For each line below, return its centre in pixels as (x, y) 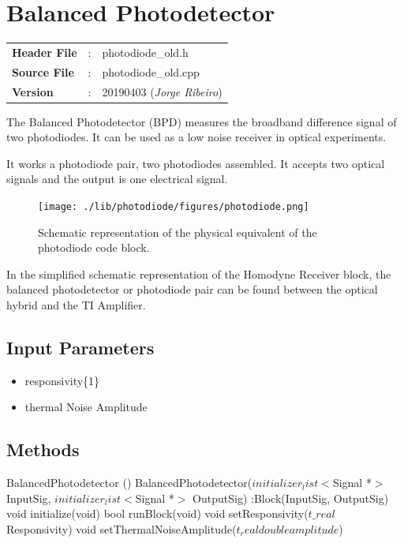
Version (33, 91)
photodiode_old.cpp (151, 71)
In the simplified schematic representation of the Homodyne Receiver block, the (199, 273)
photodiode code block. (94, 247)
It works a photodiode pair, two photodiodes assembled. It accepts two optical (196, 163)
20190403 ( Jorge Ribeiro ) (162, 91)
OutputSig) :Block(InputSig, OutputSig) (291, 498)
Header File (45, 52)
